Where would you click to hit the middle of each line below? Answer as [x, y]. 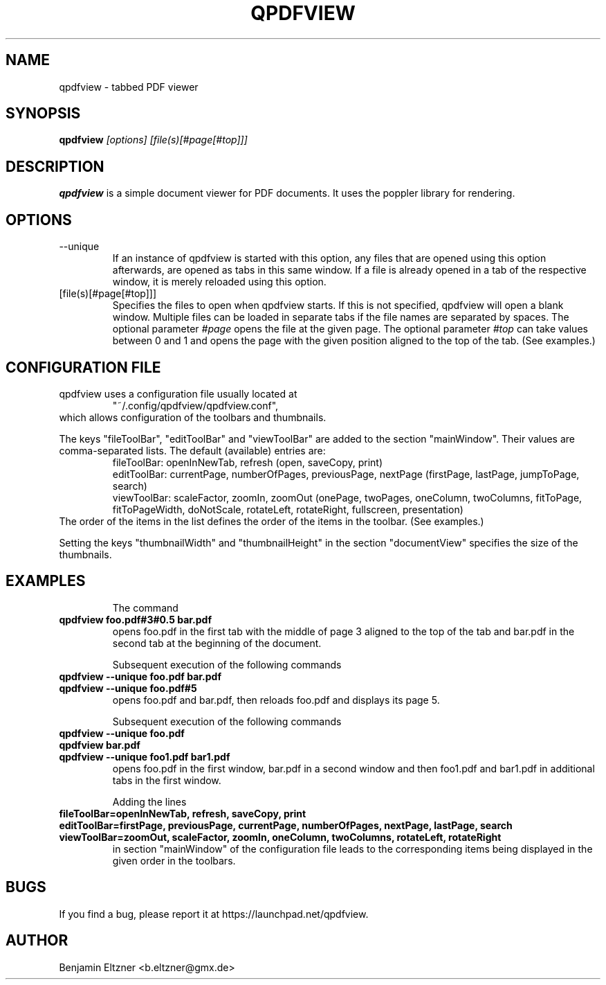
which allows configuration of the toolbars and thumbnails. [193, 417]
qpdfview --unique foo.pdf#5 [128, 688]
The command [145, 607]
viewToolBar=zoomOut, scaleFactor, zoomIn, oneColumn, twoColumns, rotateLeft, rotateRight [280, 837]
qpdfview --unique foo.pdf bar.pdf [140, 676]
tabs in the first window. [167, 780]
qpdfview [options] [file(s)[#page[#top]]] [153, 140]
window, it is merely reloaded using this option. [219, 282]
